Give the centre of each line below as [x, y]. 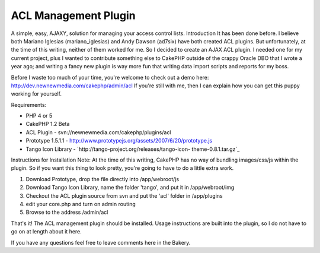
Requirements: [29, 105]
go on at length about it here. [47, 232]
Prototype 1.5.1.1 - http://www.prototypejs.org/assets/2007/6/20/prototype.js [119, 141]
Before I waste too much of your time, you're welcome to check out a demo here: [110, 77]
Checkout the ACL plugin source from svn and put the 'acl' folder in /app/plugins [124, 195]
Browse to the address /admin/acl [67, 212]
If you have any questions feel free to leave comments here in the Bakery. [101, 242]
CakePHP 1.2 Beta [48, 124]
